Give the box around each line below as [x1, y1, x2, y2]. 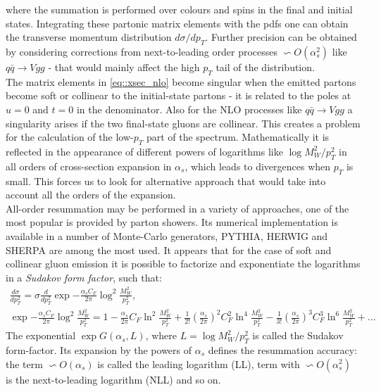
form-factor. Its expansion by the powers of [6, 342, 192, 357]
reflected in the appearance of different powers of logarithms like [6, 144, 283, 158]
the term [6, 356, 43, 371]
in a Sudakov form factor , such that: [6, 270, 162, 284]
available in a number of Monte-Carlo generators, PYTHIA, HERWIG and [6, 228, 328, 243]
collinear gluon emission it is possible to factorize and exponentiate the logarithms [6, 256, 361, 271]
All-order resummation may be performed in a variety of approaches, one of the [6, 201, 349, 215]
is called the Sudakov [252, 328, 344, 343]
